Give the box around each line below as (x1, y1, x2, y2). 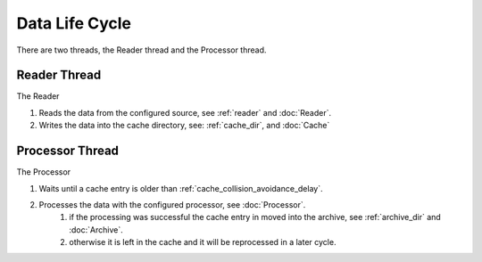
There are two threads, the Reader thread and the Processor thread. (16, 45, 267, 55)
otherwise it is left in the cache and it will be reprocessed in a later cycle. (69, 237, 337, 248)
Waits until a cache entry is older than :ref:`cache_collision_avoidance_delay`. (38, 183, 323, 193)
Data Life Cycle (16, 13, 131, 33)
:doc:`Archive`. (69, 224, 124, 235)
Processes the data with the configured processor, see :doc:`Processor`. (38, 199, 306, 209)
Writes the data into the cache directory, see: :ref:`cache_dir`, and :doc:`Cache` (38, 120, 330, 131)
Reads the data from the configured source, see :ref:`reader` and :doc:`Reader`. (38, 107, 332, 118)
